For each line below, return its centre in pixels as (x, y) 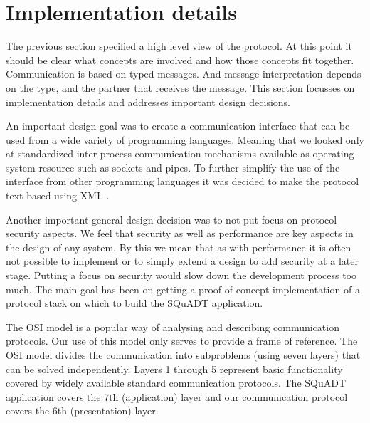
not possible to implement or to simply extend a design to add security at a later (182, 261)
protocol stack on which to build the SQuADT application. (134, 303)
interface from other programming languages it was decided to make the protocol (183, 181)
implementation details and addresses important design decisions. (148, 101)
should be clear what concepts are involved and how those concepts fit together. (180, 59)
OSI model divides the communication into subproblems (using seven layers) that (183, 355)
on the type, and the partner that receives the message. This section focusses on (180, 87)
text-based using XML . (58, 195)
